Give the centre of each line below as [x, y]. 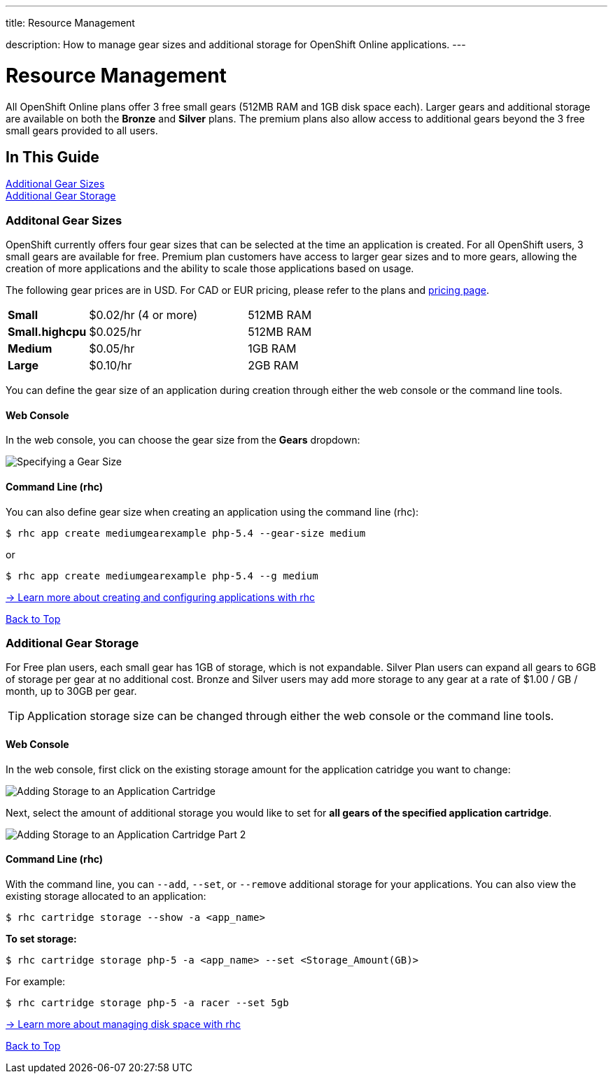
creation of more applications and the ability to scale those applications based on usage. [210, 269]
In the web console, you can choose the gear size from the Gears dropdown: [183, 440]
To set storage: [41, 938]
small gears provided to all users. [82, 130]
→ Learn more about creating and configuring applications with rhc [160, 597]
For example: [36, 981]
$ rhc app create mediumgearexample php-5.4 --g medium [162, 576]
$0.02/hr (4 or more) [143, 315]
